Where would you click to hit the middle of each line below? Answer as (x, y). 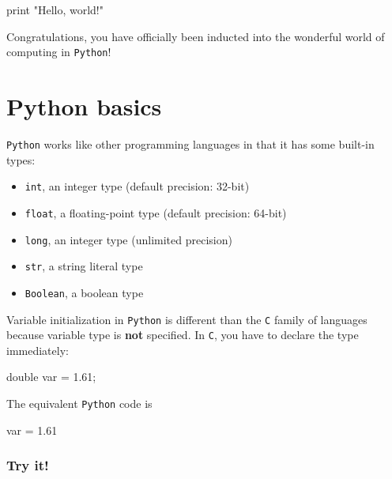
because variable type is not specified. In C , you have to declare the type (183, 335)
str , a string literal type (84, 266)
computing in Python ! (59, 52)
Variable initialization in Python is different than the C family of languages (187, 319)
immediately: (38, 350)
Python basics (84, 106)
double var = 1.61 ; (51, 377)
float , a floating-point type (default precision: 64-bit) (156, 212)
